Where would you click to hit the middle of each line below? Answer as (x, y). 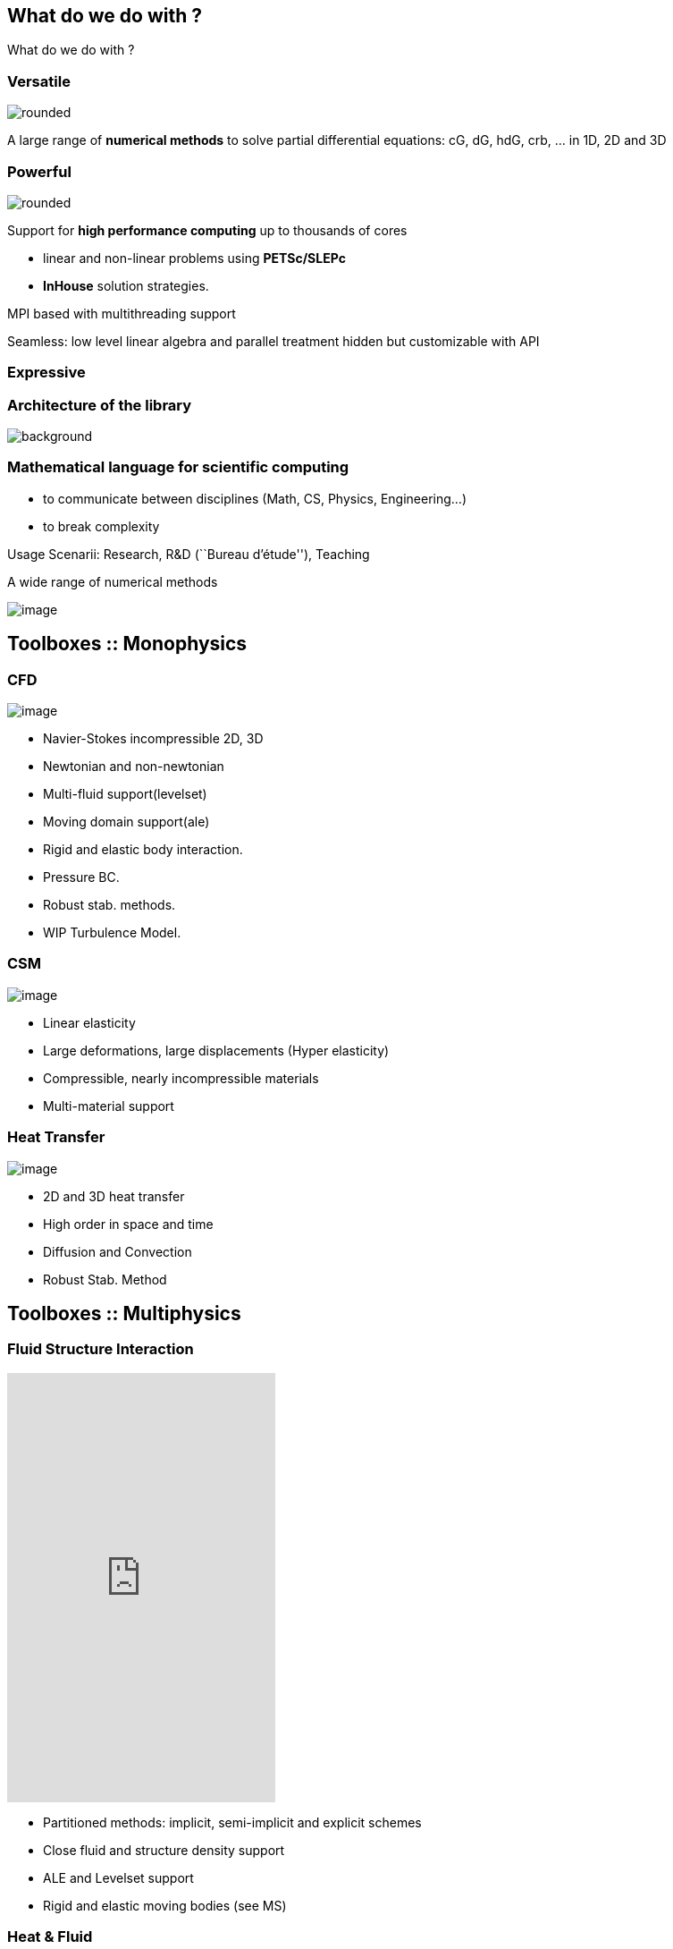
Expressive (46, 373)
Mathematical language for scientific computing (178, 467)
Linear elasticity (89, 1022)
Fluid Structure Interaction (101, 1349)
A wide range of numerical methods (113, 581)
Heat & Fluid (50, 1937)
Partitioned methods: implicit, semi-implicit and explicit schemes (232, 1822)
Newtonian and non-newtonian (134, 767)
